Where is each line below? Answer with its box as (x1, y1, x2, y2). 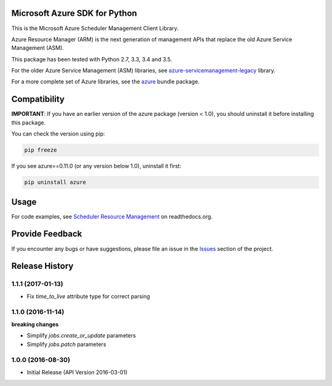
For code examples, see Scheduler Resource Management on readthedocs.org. (11, 212, 213, 220)
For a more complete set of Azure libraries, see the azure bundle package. (11, 78, 200, 85)
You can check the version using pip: (11, 130, 106, 137)
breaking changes (11, 320, 59, 328)
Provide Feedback (11, 229, 82, 239)
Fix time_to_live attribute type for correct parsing (26, 292, 151, 300)
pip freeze (24, 147, 57, 153)
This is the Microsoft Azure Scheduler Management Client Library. (11, 25, 179, 32)
